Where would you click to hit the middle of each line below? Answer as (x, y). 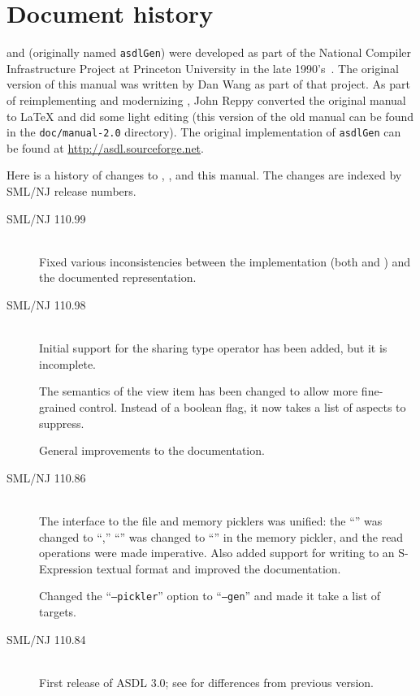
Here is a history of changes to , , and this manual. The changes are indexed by (204, 175)
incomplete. (67, 363)
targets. (58, 611)
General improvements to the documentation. (152, 450)
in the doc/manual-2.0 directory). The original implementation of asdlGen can (204, 132)
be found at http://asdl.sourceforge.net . (105, 147)
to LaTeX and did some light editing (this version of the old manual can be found (210, 116)
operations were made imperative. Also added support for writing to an (217, 553)
